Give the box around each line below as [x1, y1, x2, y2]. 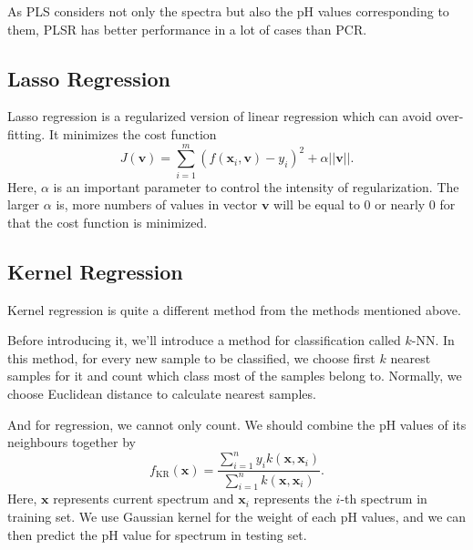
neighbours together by [7, 433, 136, 452]
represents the [253, 489, 332, 508]
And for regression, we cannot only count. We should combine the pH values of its [7, 414, 467, 433]
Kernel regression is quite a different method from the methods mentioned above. [7, 300, 461, 319]
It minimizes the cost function [48, 124, 217, 143]
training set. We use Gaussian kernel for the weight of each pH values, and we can [7, 506, 467, 525]
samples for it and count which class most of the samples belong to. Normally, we [7, 366, 462, 385]
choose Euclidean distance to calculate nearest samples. [7, 384, 316, 403]
